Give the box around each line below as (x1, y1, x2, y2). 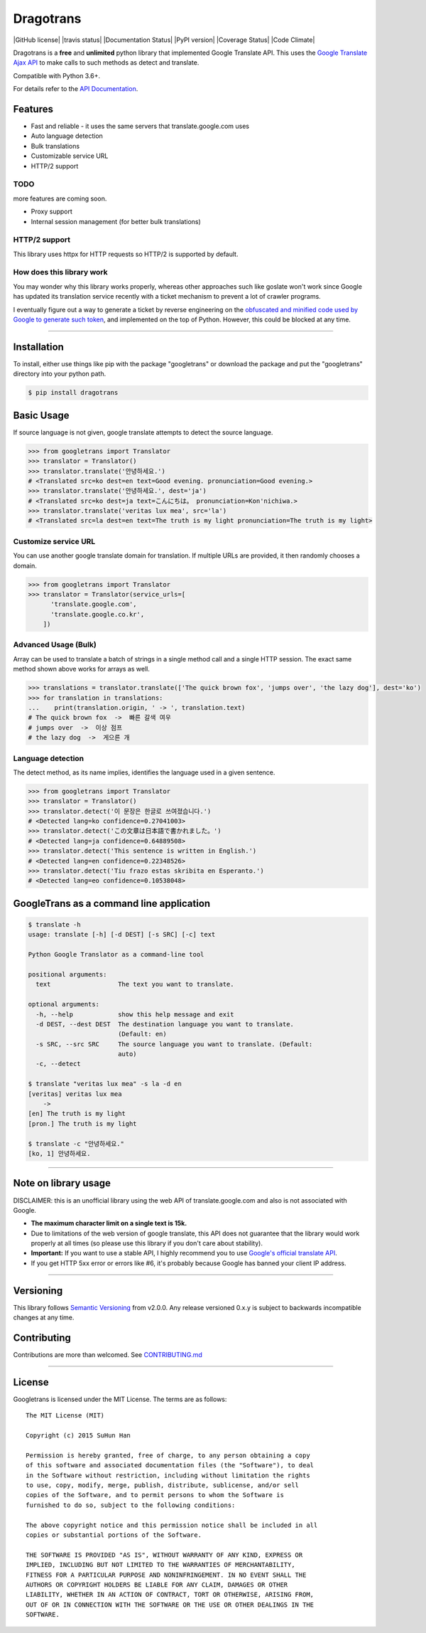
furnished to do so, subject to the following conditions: (26, 1501, 236, 1509)
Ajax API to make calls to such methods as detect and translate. (13, 58, 200, 67)
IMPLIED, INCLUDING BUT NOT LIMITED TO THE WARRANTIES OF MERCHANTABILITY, (26, 1561, 295, 1569)
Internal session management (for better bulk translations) (31, 217, 202, 225)
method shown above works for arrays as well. (13, 665, 151, 674)
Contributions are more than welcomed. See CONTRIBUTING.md (13, 1351, 202, 1359)
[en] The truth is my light (28, 1110, 126, 1118)
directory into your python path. (13, 370, 106, 378)
